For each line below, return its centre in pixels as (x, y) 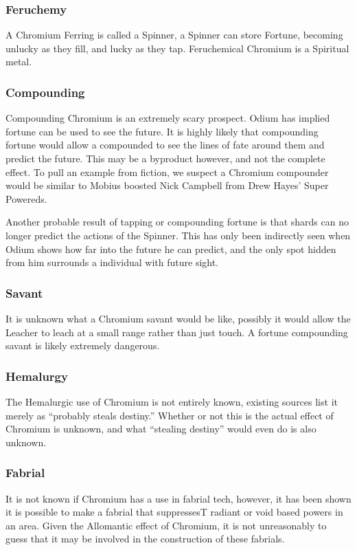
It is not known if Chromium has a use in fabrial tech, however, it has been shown (178, 498)
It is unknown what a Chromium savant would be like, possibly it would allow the (178, 318)
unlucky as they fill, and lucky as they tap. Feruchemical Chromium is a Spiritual (177, 48)
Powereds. (26, 198)
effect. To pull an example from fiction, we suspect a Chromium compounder (167, 172)
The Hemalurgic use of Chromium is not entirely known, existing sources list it (172, 401)
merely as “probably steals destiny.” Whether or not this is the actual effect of (170, 415)
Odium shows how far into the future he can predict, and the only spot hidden (171, 249)
